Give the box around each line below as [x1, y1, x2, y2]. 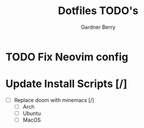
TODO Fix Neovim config [5, 50, 129, 63]
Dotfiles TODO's [58, 4, 139, 18]
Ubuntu [22, 110, 41, 117]
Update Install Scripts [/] [5, 78, 128, 90]
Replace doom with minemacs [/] [14, 96, 95, 103]
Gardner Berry [81, 23, 116, 31]
